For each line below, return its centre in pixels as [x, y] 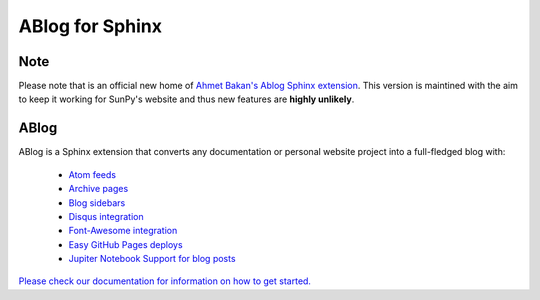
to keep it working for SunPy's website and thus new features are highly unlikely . [186, 99]
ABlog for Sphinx [90, 26]
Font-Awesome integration [123, 231]
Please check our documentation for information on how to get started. [165, 281]
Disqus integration [106, 216]
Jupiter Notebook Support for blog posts [152, 259]
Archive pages [98, 189]
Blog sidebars [97, 202]
